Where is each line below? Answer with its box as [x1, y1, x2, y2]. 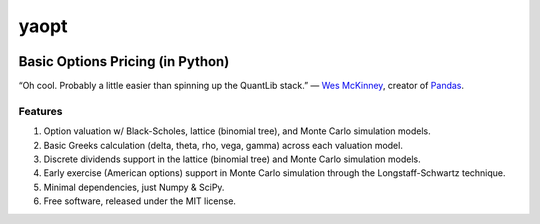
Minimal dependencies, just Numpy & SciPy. [43, 181, 225, 193]
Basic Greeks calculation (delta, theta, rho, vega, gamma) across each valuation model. [43, 139, 404, 151]
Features [18, 104, 63, 118]
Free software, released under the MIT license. [43, 195, 237, 207]
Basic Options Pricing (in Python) [18, 53, 230, 70]
